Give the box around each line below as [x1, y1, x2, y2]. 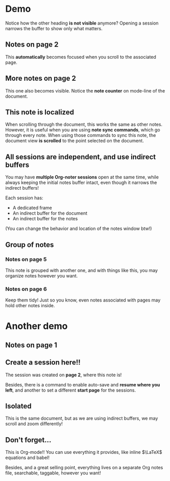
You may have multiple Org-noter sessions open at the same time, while [5, 174, 159, 180]
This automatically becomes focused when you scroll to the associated [5, 54, 157, 60]
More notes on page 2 [5, 74, 77, 83]
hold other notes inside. [5, 303, 55, 309]
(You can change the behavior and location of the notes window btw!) [5, 225, 152, 232]
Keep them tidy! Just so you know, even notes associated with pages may [5, 297, 161, 303]
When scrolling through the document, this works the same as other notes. [5, 121, 162, 128]
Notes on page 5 [5, 256, 47, 263]
